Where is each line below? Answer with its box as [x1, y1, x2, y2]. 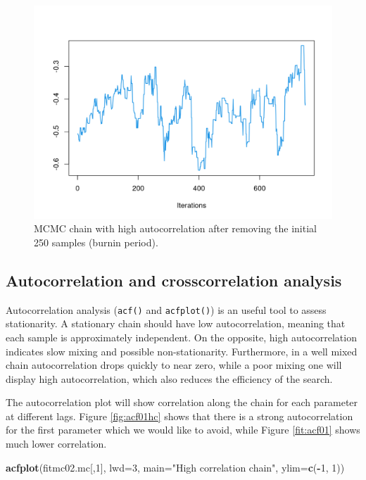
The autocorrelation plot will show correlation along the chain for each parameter [6, 395, 358, 410]
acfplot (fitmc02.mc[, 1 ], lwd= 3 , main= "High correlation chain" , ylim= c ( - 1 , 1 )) [6, 460, 345, 474]
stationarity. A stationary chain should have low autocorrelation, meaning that [6, 316, 346, 331]
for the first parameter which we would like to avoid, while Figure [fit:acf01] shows [6, 422, 360, 437]
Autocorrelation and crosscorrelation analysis [6, 269, 342, 291]
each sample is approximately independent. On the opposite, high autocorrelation [6, 329, 357, 344]
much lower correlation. [6, 436, 107, 451]
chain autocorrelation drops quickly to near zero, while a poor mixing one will [6, 358, 342, 372]
